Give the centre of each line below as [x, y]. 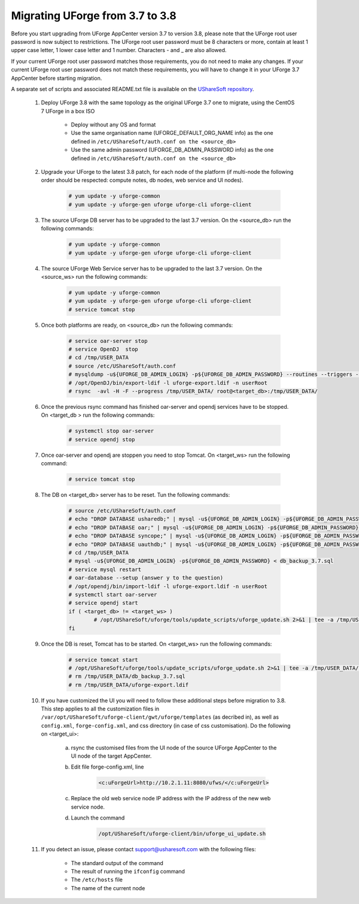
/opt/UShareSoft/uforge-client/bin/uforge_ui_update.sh [182, 834]
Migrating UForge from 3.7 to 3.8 [94, 16]
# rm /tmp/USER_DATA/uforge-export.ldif [128, 685]
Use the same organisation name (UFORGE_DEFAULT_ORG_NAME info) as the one [172, 133]
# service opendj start [104, 603]
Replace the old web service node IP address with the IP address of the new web [171, 798]
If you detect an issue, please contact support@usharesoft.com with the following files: [149, 849]
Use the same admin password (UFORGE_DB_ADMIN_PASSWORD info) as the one [172, 150]
